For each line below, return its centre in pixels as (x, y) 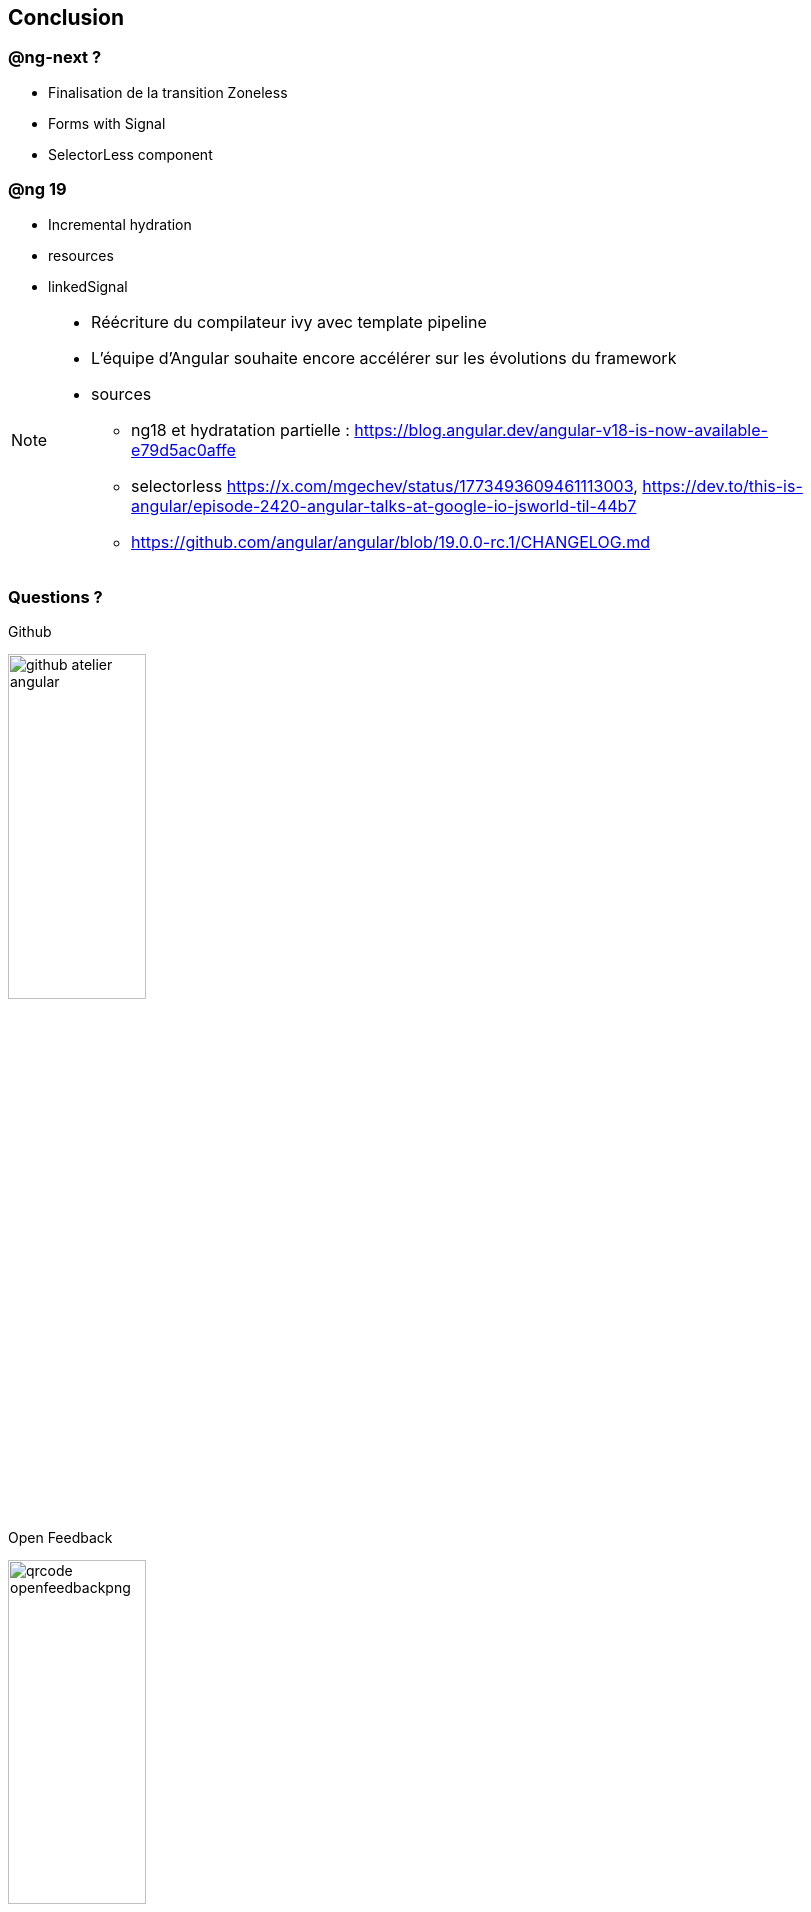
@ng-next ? (55, 57)
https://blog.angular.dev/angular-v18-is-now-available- (561, 429)
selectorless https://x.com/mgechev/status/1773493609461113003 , (384, 485)
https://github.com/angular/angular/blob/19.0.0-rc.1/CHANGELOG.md (390, 541)
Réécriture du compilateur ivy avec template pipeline (289, 321)
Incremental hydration (120, 224)
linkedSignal (88, 286)
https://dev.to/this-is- (722, 485)
